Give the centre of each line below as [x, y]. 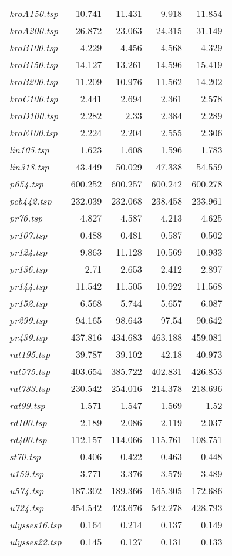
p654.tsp [26, 184]
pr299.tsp [28, 320]
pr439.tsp [28, 337]
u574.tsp [27, 490]
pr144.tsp [28, 286]
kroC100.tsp [34, 98]
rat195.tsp [30, 354]
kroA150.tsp [34, 13]
